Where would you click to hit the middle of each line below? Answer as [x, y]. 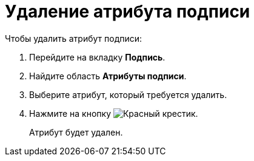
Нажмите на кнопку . [114, 113]
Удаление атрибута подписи [128, 11]
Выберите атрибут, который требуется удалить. [128, 94]
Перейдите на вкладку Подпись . [97, 57]
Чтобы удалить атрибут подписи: [74, 38]
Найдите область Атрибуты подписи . [108, 76]
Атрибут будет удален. [76, 132]
